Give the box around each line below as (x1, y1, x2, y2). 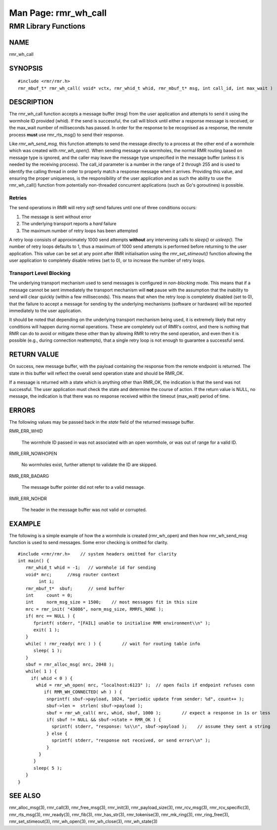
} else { (46, 731, 68, 736)
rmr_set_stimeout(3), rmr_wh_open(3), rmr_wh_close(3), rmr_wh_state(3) (9, 819, 158, 825)
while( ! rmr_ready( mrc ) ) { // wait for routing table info (25, 641, 200, 646)
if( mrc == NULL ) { (25, 613, 76, 619)
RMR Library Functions (9, 22, 86, 31)
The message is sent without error (21, 214, 91, 220)
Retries (9, 195, 27, 201)
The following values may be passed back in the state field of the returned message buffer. (9, 419, 195, 425)
